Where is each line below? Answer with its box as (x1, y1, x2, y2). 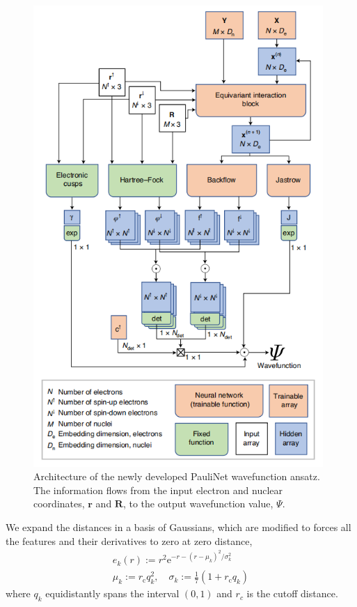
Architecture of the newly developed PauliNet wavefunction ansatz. (33, 469, 320, 484)
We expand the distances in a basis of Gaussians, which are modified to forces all (6, 519, 351, 534)
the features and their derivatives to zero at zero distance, (6, 533, 253, 548)
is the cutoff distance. (246, 586, 338, 601)
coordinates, (33, 496, 85, 511)
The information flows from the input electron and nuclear (33, 482, 283, 497)
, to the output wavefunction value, (122, 496, 273, 511)
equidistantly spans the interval (45, 586, 180, 601)
